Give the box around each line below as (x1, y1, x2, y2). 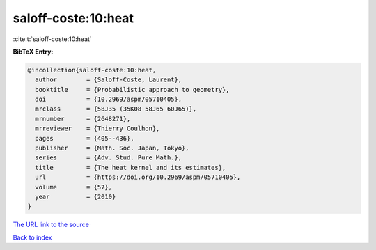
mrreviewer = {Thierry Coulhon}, (35, 125, 160, 132)
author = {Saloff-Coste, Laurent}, (35, 76, 182, 84)
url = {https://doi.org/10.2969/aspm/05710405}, (35, 173, 241, 181)
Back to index (13, 233, 52, 242)
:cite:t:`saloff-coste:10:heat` (13, 35, 92, 43)
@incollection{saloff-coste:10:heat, (27, 66, 157, 74)
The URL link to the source (13, 220, 90, 229)
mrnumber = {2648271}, (35, 115, 131, 123)
